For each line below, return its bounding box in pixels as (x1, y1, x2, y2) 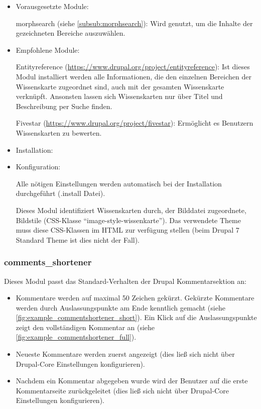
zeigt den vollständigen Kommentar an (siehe (16, 322, 155, 332)
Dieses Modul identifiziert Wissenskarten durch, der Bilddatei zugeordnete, (16, 204, 246, 215)
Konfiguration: (16, 161, 61, 172)
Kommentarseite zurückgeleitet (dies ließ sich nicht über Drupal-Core (16, 385, 229, 395)
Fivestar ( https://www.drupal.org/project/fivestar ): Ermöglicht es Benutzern (16, 118, 253, 128)
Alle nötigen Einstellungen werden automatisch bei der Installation (16, 178, 222, 188)
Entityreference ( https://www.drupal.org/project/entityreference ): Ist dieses (16, 61, 250, 72)
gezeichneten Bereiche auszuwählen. (16, 28, 125, 38)
